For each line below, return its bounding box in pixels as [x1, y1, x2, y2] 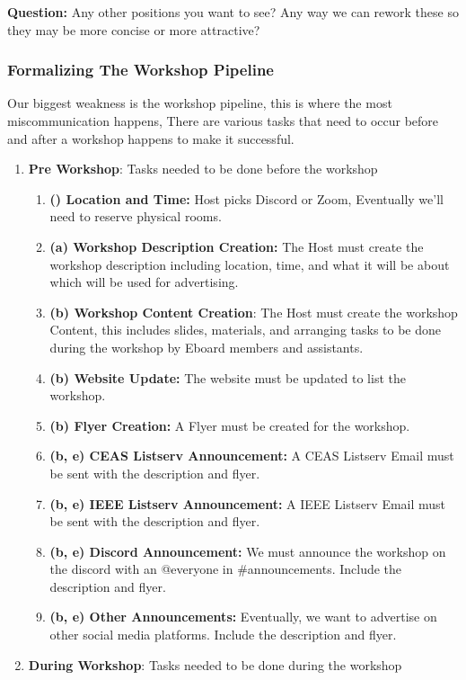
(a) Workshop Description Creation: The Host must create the [49, 237, 424, 255]
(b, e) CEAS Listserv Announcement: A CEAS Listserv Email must [49, 446, 454, 465]
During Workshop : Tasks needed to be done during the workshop [28, 655, 402, 674]
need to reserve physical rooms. [49, 207, 222, 226]
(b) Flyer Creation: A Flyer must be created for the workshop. [49, 416, 410, 434]
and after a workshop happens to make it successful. [7, 129, 295, 148]
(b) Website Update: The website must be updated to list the [49, 368, 406, 387]
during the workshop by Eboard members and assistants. [49, 337, 364, 356]
